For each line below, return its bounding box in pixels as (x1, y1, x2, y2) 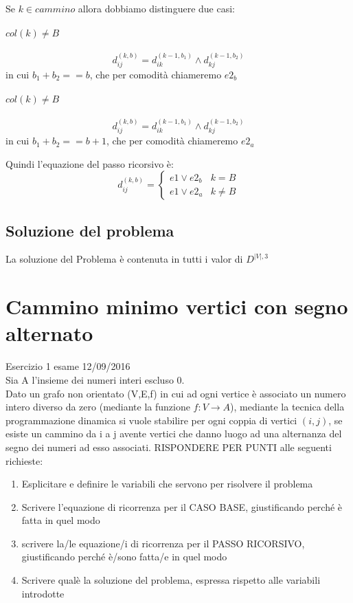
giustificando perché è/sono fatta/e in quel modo (21, 549, 227, 564)
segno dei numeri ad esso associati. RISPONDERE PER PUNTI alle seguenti (5, 439, 332, 454)
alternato (5, 319, 93, 347)
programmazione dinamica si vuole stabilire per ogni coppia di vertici (5, 413, 297, 427)
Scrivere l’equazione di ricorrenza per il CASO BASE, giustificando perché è (21, 499, 343, 514)
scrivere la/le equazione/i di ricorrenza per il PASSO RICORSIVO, (21, 536, 305, 550)
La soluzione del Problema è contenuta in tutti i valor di (5, 252, 243, 266)
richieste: (5, 453, 43, 468)
